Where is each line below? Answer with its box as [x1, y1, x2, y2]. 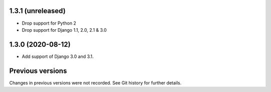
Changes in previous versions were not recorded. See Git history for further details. [9, 79, 182, 85]
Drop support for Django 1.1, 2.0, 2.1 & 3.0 [22, 27, 107, 33]
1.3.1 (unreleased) [9, 7, 66, 15]
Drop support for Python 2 [22, 20, 76, 26]
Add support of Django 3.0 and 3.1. [22, 53, 94, 59]
